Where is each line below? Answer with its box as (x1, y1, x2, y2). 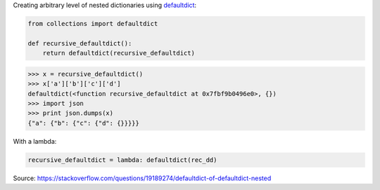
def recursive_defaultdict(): (27, 39, 132, 47)
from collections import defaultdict (27, 20, 158, 27)
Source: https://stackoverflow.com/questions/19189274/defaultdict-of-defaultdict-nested (13, 174, 272, 182)
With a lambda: (13, 137, 57, 145)
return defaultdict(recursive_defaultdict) (42, 49, 195, 57)
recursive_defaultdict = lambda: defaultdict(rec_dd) (27, 156, 217, 164)
